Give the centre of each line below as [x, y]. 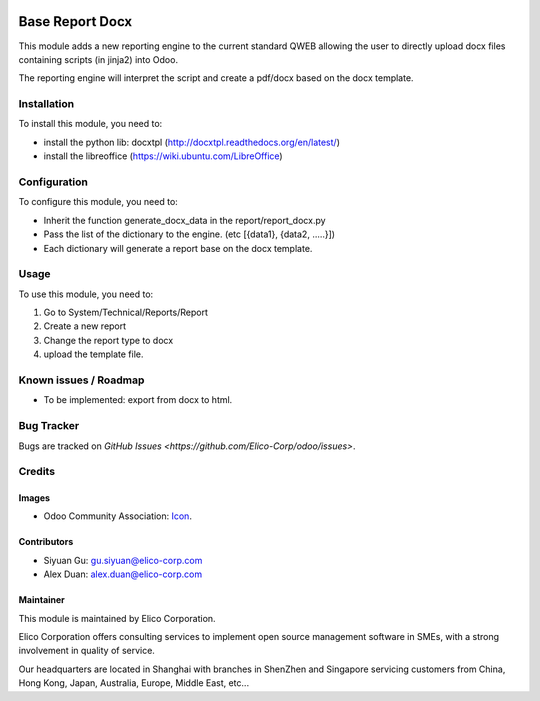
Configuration [53, 182]
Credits [36, 472]
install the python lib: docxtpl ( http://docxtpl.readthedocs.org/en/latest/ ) [191, 142]
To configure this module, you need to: [98, 202]
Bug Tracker [49, 426]
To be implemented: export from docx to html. [138, 400]
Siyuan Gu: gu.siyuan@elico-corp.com [123, 560]
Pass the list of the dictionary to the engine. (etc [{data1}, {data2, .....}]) [189, 234]
